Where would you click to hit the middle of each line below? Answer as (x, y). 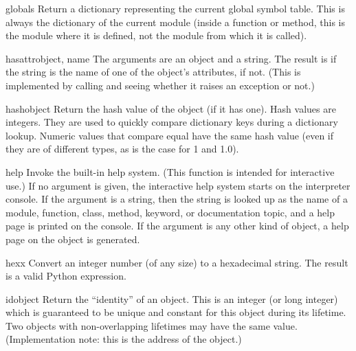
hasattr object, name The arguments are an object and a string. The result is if (171, 58)
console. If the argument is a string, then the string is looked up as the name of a (177, 199)
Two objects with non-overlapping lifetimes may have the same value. (152, 325)
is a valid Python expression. (66, 276)
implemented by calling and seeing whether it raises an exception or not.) (160, 85)
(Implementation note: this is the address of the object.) (124, 339)
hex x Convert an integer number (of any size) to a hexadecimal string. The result (177, 262)
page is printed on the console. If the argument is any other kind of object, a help (177, 226)
